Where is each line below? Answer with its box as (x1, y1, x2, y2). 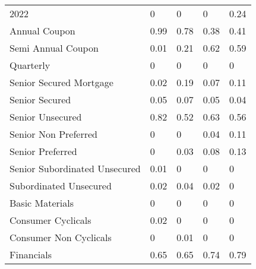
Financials (10, 248, 52, 261)
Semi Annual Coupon (10, 41, 99, 55)
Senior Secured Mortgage (10, 75, 113, 89)
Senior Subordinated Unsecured (10, 162, 141, 175)
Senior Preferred (10, 144, 77, 158)
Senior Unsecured (10, 110, 82, 124)
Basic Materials (10, 196, 74, 210)
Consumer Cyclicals (10, 213, 91, 227)
